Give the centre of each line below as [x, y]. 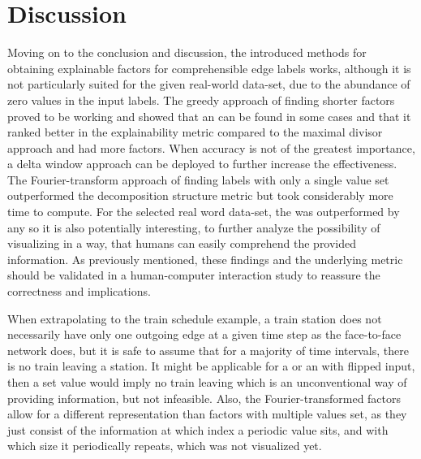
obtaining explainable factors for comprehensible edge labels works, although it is [209, 68]
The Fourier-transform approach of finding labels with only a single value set [198, 179]
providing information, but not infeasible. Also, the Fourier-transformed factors [204, 398]
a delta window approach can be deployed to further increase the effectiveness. [202, 164]
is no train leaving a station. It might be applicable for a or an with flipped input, [211, 366]
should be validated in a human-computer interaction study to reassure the [194, 275]
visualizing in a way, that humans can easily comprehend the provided [182, 243]
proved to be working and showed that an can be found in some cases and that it [209, 116]
